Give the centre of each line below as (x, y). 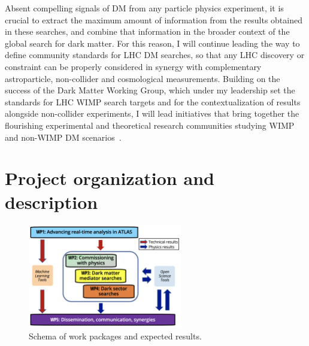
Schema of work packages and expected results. (115, 336)
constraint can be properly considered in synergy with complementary (133, 66)
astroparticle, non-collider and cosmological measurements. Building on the (143, 78)
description (51, 201)
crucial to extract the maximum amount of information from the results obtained (154, 19)
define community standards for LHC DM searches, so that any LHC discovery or (155, 55)
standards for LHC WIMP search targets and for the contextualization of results (153, 101)
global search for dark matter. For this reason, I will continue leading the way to (152, 43)
